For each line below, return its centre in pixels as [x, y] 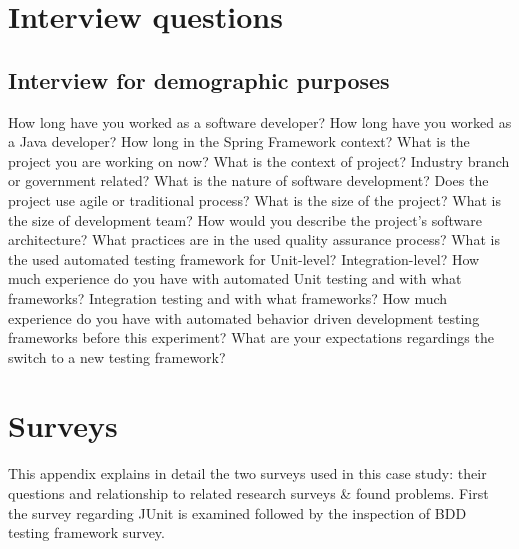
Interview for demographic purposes [199, 79]
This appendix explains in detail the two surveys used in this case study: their [247, 473]
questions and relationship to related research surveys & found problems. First [248, 493]
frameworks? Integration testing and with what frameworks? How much [228, 297]
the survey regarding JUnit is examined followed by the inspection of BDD [237, 512]
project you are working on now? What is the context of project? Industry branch [259, 160]
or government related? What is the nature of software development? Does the [248, 180]
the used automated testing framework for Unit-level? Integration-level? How [244, 258]
